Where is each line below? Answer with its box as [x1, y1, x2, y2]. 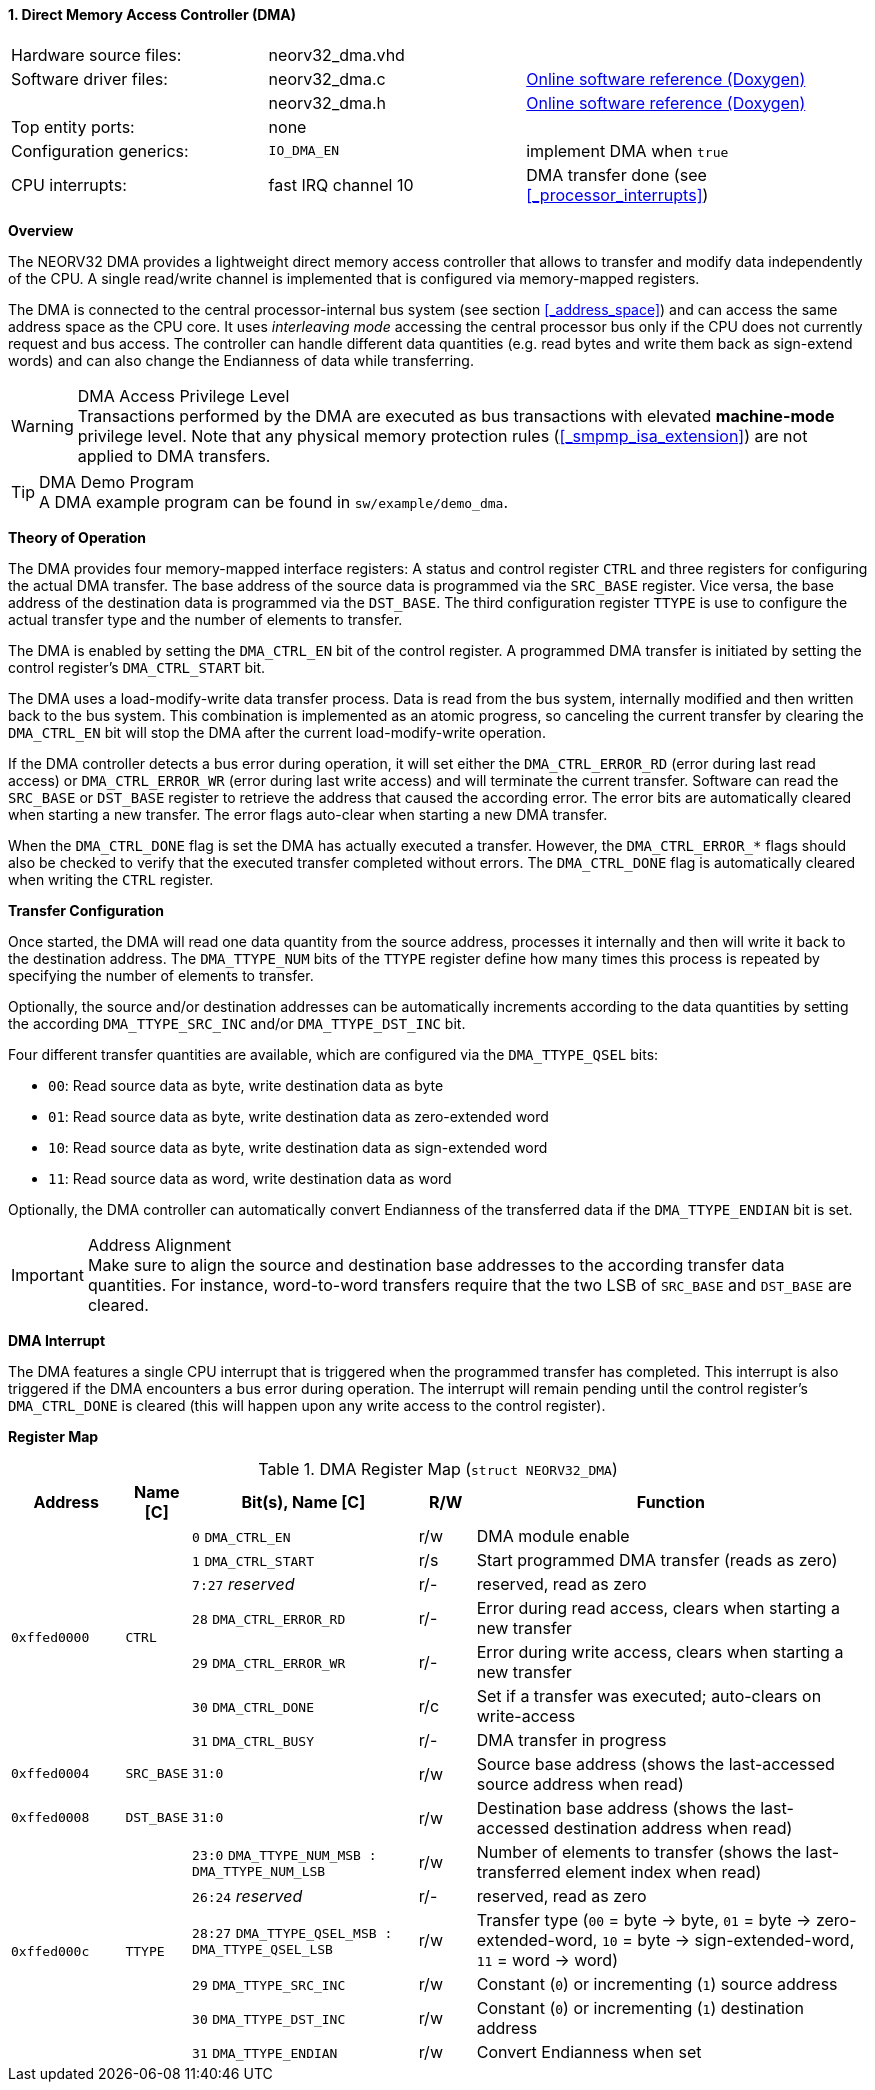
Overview [8, 221, 74, 239]
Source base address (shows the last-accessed [476, 1753, 835, 1774]
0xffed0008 [11, 1810, 90, 1826]
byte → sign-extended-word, [637, 1929, 855, 1950]
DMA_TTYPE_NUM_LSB [192, 1864, 326, 1880]
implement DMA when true [526, 140, 729, 161]
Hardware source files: [11, 44, 182, 65]
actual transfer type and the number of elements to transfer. [8, 610, 403, 628]
